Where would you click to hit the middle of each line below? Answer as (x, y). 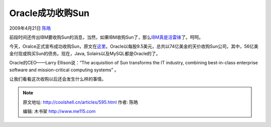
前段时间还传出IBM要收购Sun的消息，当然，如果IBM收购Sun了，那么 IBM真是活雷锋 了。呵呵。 (106, 37)
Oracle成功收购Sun (49, 13)
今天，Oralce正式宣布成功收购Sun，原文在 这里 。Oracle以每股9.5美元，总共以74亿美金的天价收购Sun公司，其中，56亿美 (134, 46)
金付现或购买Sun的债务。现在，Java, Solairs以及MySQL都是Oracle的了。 (85, 53)
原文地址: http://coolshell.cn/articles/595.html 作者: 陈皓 (80, 102)
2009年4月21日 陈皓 (30, 28)
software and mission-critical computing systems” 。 (64, 70)
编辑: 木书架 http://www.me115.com (59, 111)
